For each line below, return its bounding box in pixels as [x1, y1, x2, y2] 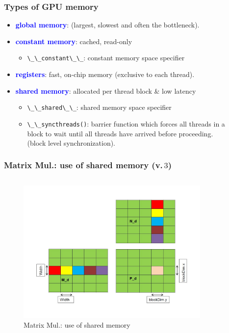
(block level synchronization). [27, 138, 116, 148]
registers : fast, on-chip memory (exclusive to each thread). [15, 69, 195, 79]
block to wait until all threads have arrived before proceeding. [27, 128, 213, 138]
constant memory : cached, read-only [15, 36, 132, 46]
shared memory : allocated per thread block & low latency [15, 85, 196, 96]
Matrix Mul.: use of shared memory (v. [4, 158, 163, 171]
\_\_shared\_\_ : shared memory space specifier [27, 102, 172, 112]
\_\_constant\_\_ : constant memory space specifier [27, 52, 185, 63]
